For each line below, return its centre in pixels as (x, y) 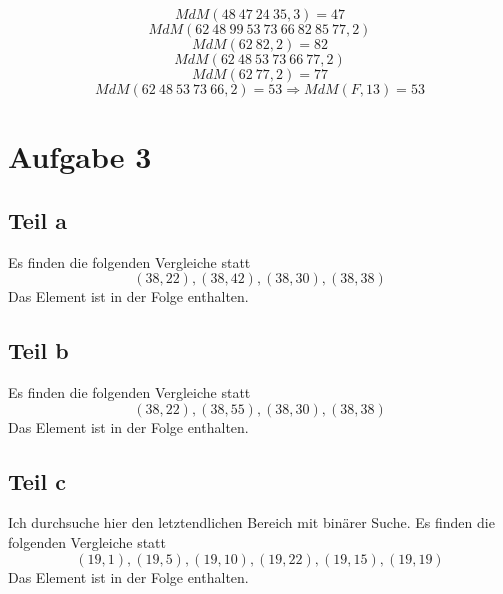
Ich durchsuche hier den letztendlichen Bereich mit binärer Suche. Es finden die (251, 522)
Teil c (37, 480)
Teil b (38, 350)
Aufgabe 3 (80, 156)
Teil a (38, 219)
